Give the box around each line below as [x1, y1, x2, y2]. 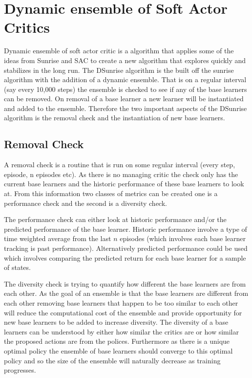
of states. [4, 262, 31, 272]
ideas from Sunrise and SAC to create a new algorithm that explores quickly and [4, 55, 246, 65]
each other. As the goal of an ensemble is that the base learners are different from [4, 288, 249, 298]
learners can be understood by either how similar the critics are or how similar [4, 326, 239, 336]
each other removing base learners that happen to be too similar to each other [4, 297, 238, 308]
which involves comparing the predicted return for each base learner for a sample [4, 252, 246, 263]
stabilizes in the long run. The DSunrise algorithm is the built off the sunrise [4, 65, 234, 75]
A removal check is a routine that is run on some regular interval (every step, [4, 159, 235, 170]
